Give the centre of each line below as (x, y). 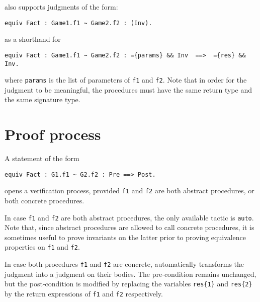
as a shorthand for (33, 39)
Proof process (53, 134)
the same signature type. (42, 99)
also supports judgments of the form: (61, 7)
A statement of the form (42, 158)
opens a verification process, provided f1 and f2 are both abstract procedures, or (129, 191)
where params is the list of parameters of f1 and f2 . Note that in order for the (126, 80)
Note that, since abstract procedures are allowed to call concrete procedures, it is (129, 227)
